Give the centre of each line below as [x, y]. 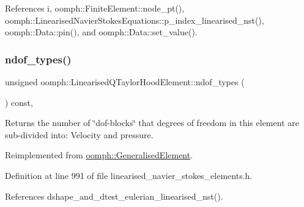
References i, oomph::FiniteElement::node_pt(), [95, 8]
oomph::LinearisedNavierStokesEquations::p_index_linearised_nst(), [135, 20]
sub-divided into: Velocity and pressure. [79, 134]
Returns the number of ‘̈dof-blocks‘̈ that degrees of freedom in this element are [152, 123]
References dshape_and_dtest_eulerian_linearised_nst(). [114, 196]
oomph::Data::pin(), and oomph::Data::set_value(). [101, 32]
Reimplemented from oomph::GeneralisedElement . [99, 155]
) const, [19, 102]
